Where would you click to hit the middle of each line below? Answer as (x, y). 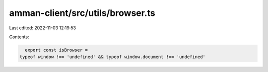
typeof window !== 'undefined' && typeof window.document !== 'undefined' (113, 57)
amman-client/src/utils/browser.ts (82, 13)
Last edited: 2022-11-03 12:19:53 (43, 28)
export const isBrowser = (56, 50)
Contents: (19, 37)
